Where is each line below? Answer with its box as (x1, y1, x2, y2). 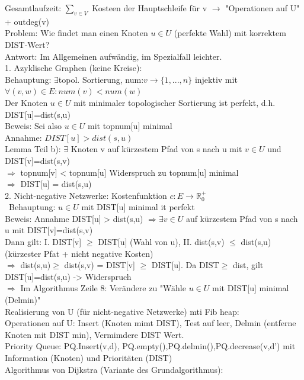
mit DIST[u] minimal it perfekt (81, 201, 195, 213)
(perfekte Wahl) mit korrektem (174, 27, 286, 39)
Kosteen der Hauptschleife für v (92, 2, 207, 14)
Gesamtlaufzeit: (5, 2, 62, 14)
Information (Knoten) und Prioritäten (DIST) (5, 352, 172, 364)
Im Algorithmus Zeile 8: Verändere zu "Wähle (20, 282, 186, 294)
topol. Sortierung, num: (58, 73, 144, 85)
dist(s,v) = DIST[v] (64, 259, 135, 271)
